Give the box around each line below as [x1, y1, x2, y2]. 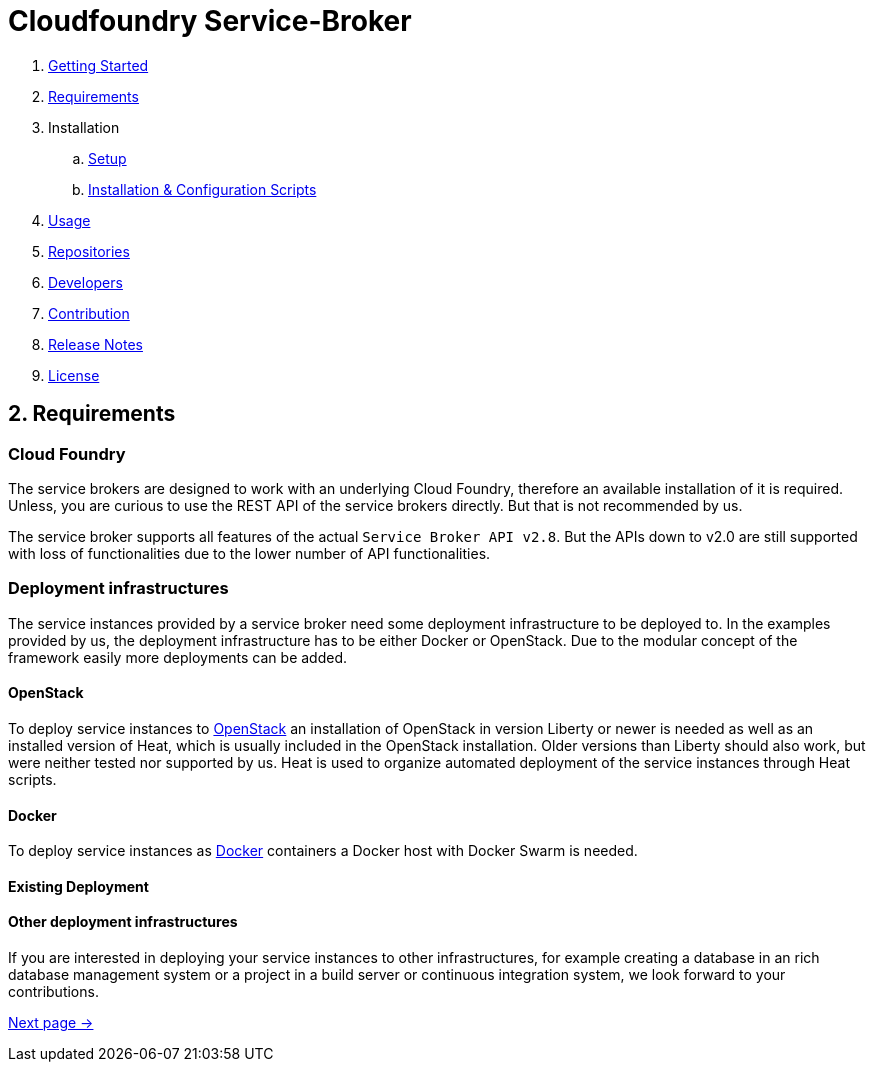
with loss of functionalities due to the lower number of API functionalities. [8, 544, 491, 562]
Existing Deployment [8, 877, 149, 895]
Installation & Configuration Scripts [88, 180, 317, 198]
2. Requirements [8, 401, 176, 427]
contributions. [8, 982, 99, 1000]
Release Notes [48, 335, 143, 353]
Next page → [8, 1013, 94, 1031]
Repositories [48, 242, 130, 260]
